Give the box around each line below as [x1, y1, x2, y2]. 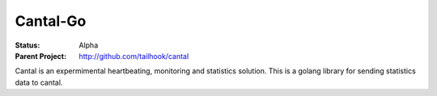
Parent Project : [15, 51, 67, 61]
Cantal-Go [15, 12, 87, 30]
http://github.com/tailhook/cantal [78, 51, 189, 61]
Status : [15, 40, 40, 50]
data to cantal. [15, 77, 63, 87]
